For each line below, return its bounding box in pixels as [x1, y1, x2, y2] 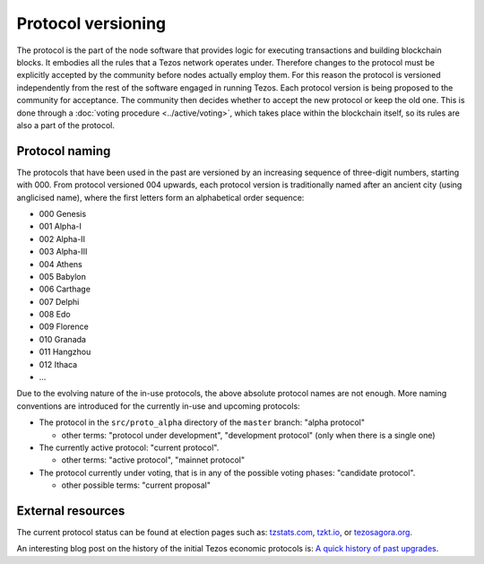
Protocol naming [16, 143, 111, 159]
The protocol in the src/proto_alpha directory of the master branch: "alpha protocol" [39, 417, 365, 428]
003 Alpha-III [39, 247, 88, 257]
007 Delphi [39, 296, 80, 307]
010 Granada [39, 334, 87, 344]
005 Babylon [39, 271, 87, 282]
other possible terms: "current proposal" [61, 480, 211, 490]
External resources [16, 503, 125, 518]
